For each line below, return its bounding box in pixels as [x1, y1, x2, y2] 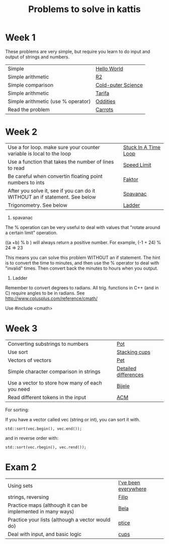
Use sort [8, 348, 28, 355]
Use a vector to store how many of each [8, 379, 102, 386]
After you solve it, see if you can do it [8, 187, 96, 194]
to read [8, 165, 25, 172]
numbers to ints [8, 179, 45, 186]
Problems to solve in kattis [28, 4, 141, 15]
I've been [118, 479, 140, 486]
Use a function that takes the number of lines [8, 158, 114, 165]
